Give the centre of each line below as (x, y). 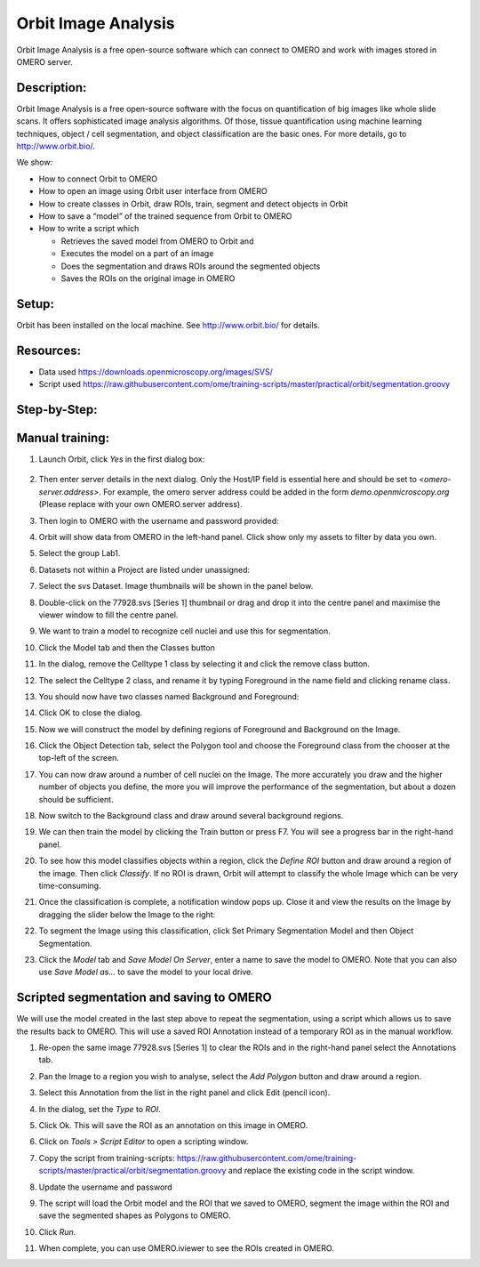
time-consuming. (70, 885)
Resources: (49, 350)
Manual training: (63, 437)
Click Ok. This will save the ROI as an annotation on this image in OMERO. (173, 1125)
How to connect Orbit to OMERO (98, 179)
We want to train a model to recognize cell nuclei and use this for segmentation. (184, 631)
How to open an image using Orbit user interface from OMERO (153, 191)
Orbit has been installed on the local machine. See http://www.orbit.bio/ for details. (168, 325)
